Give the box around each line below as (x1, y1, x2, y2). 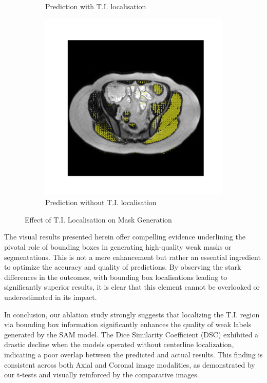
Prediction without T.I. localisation (45, 197, 157, 208)
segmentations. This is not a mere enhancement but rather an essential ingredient (4, 251, 261, 262)
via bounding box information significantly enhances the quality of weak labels (4, 319, 252, 330)
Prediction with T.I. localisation (45, 1, 146, 11)
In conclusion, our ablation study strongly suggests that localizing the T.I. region (4, 309, 260, 319)
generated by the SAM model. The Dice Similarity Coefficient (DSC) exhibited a (4, 329, 259, 339)
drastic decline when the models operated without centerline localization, (4, 339, 234, 350)
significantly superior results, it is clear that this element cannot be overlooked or (4, 281, 260, 292)
